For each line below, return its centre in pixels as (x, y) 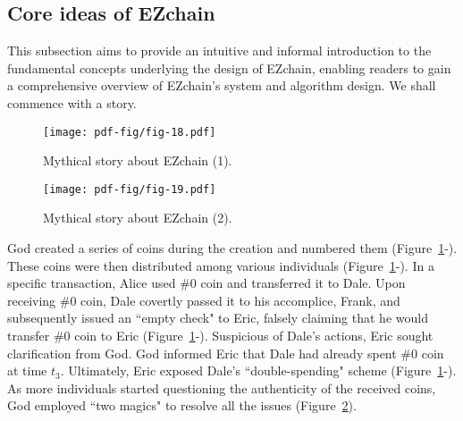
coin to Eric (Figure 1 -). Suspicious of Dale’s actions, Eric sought (254, 336)
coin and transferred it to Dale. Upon (303, 283)
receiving (32, 300)
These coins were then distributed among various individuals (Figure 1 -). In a (221, 265)
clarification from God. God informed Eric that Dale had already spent (202, 353)
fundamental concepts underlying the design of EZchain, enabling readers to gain (229, 67)
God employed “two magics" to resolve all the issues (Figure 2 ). (182, 405)
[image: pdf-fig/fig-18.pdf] (130, 132)
